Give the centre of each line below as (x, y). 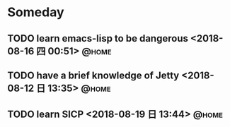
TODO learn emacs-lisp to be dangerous (98, 38)
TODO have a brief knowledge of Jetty (93, 75)
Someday (36, 12)
